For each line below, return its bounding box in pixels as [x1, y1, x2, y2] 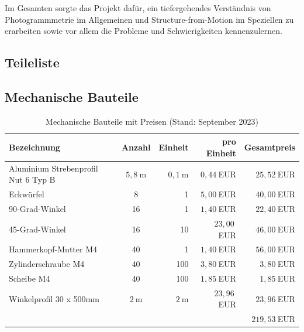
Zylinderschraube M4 [9, 258, 85, 270]
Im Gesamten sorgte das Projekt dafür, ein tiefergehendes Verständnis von [5, 2, 271, 13]
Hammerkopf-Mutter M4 [9, 243, 97, 255]
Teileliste [5, 53, 60, 71]
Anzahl [121, 141, 151, 153]
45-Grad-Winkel [9, 223, 66, 235]
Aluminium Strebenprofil [9, 162, 98, 174]
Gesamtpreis [244, 141, 295, 153]
